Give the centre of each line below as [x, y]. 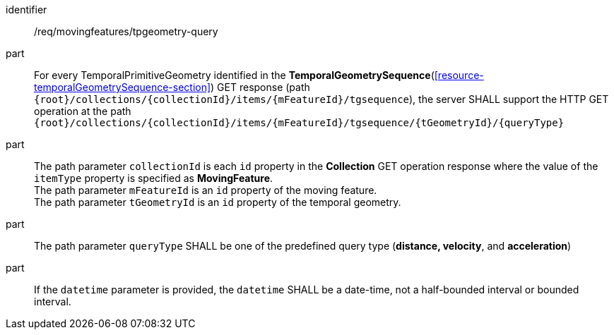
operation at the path [83, 111]
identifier [26, 10]
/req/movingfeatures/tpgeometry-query [126, 31]
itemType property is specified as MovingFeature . [154, 178]
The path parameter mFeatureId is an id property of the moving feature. [206, 190]
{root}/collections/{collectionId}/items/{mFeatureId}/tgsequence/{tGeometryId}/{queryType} [299, 123]
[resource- [459, 75]
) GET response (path [260, 87]
